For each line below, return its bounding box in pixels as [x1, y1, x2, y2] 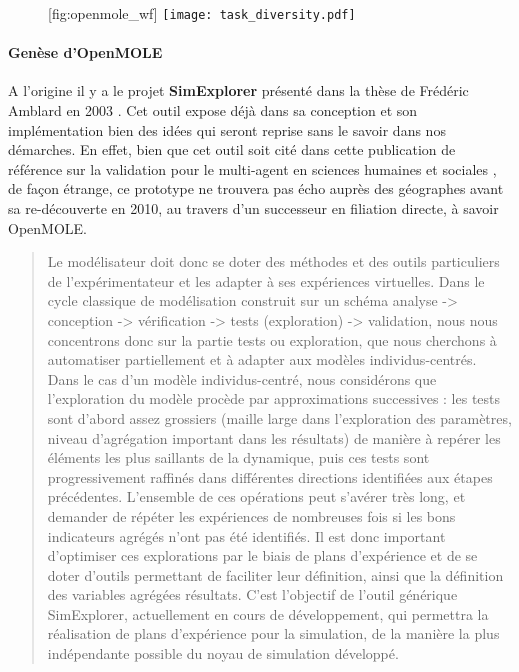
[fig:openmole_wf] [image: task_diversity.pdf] [48, 3, 356, 23]
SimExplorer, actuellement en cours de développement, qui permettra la [47, 603, 489, 624]
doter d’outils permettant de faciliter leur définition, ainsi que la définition [47, 564, 504, 585]
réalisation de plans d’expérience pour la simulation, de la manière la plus [47, 623, 500, 644]
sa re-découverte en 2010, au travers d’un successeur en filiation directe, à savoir [8, 198, 499, 219]
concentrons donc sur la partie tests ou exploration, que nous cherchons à [47, 329, 497, 350]
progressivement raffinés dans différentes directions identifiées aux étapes [47, 466, 493, 487]
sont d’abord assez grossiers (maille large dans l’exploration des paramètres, [47, 407, 512, 428]
